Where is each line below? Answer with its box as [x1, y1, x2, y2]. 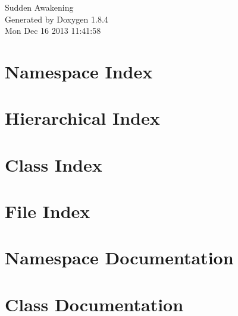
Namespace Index [5, 59, 153, 83]
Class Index [5, 152, 102, 176]
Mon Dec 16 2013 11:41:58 [5, 24, 101, 37]
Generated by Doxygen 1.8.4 [5, 12, 108, 25]
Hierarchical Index [5, 106, 160, 130]
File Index [5, 199, 90, 223]
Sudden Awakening [5, 1, 74, 13]
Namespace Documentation [5, 245, 234, 270]
